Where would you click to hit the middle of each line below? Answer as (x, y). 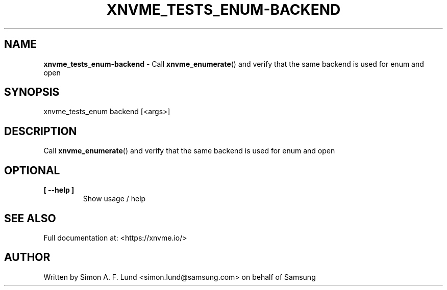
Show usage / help (114, 199)
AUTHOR (27, 257)
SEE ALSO (30, 218)
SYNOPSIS (32, 92)
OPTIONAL (32, 170)
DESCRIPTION (41, 131)
